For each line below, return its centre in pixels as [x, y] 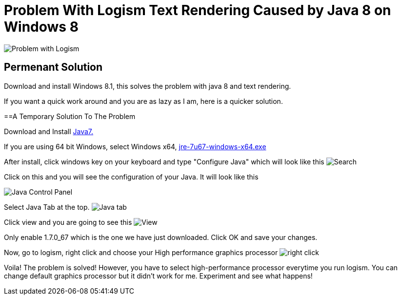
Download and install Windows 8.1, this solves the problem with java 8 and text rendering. [148, 86]
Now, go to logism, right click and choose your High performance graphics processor [141, 252]
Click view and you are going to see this [68, 222]
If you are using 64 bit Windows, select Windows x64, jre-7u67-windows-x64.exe [135, 146]
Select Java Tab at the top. [47, 207]
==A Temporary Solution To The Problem [70, 116]
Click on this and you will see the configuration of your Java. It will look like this [131, 177]
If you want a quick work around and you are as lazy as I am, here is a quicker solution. [143, 101]
